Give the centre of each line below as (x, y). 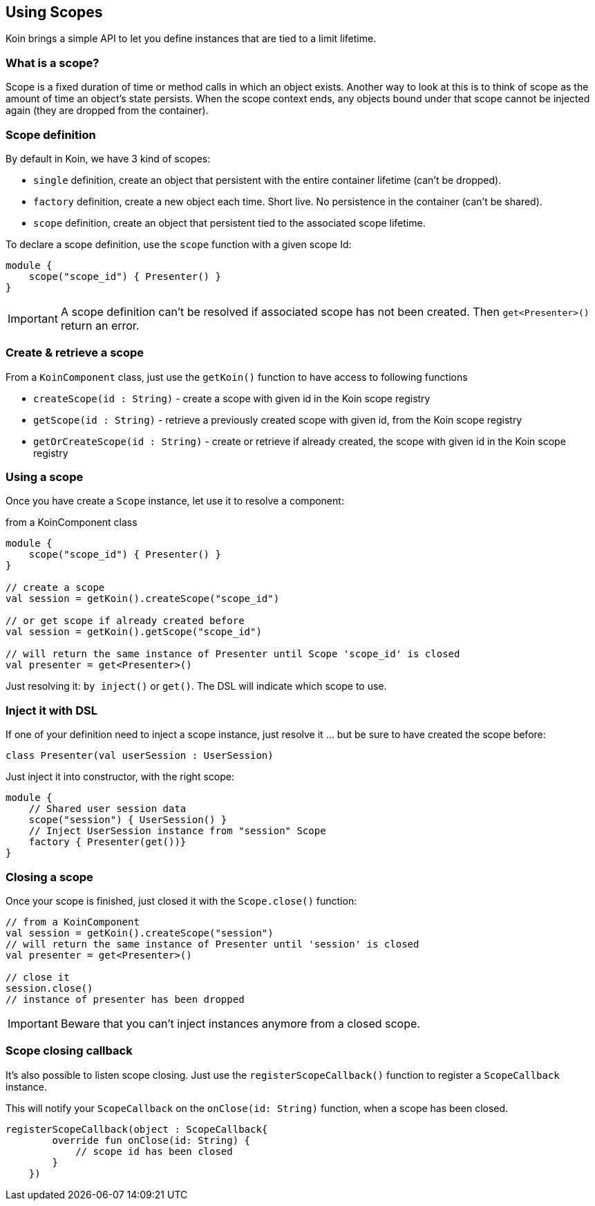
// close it (38, 977)
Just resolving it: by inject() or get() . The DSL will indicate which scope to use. (196, 686)
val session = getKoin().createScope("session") (140, 933)
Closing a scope (49, 877)
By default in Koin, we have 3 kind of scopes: (108, 158)
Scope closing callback (69, 1051)
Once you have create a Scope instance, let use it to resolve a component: (175, 501)
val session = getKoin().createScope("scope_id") (143, 599)
